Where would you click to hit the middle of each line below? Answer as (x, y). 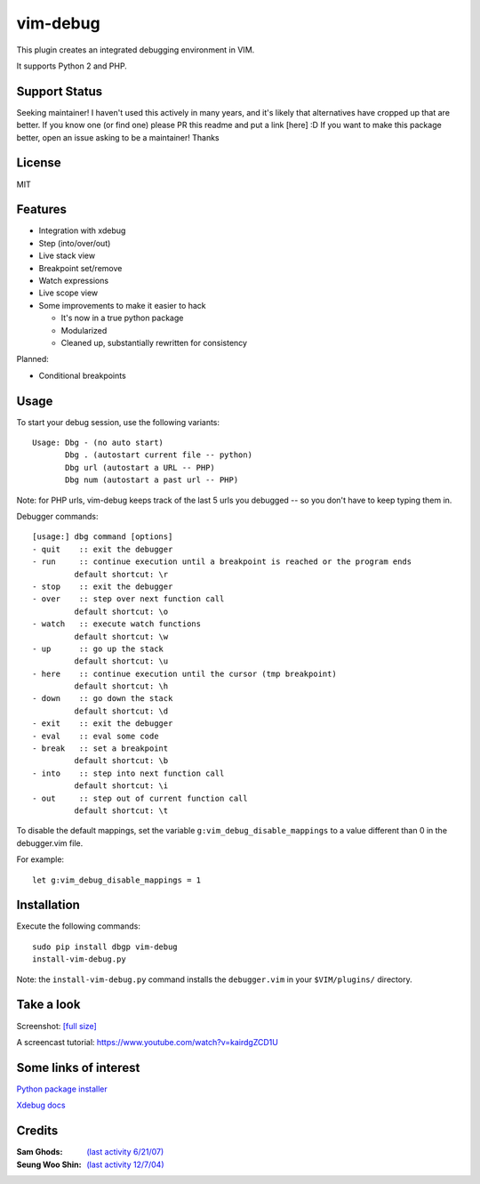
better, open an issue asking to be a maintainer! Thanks (118, 137)
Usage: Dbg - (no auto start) (98, 443)
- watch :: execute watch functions (117, 624)
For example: (40, 859)
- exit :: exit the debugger (103, 724)
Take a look (48, 1005)
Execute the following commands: (79, 926)
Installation (48, 905)
